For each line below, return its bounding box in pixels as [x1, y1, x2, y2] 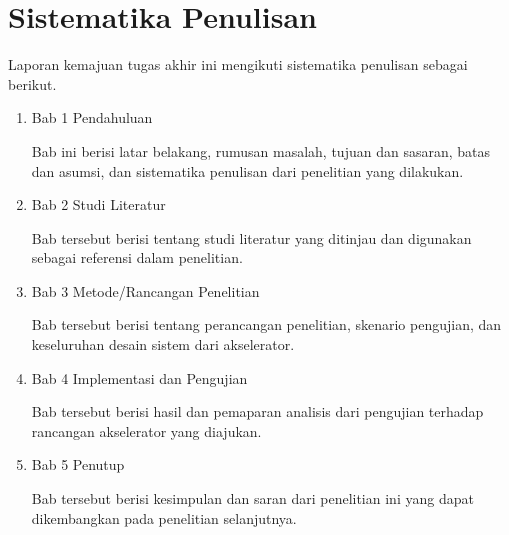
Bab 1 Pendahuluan [31, 107, 153, 128]
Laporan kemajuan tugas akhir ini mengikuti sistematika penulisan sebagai [8, 54, 468, 75]
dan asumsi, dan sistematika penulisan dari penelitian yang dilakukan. [31, 160, 464, 181]
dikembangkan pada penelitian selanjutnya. [31, 507, 297, 528]
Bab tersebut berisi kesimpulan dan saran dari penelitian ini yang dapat [31, 488, 474, 509]
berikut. [8, 73, 57, 94]
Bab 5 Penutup [31, 454, 125, 475]
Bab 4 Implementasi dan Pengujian [31, 367, 248, 388]
